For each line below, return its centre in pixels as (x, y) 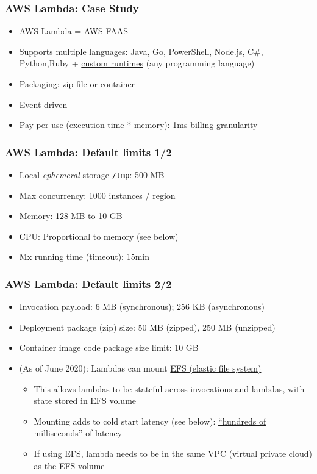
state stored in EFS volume (85, 400)
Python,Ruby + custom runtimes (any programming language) (137, 63)
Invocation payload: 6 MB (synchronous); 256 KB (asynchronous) (142, 307)
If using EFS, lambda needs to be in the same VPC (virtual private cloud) (173, 453)
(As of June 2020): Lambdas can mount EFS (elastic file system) (140, 368)
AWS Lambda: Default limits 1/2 (88, 152)
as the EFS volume (69, 465)
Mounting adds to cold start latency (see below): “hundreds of (150, 421)
